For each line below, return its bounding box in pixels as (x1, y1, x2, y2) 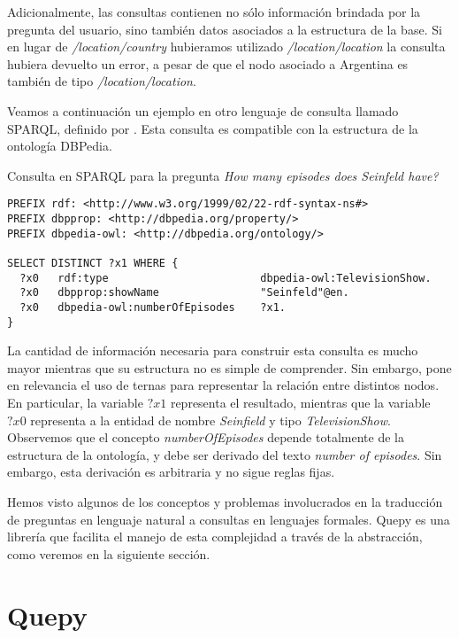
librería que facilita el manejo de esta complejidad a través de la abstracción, (7, 527, 423, 546)
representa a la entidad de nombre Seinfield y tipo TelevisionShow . (30, 410, 391, 429)
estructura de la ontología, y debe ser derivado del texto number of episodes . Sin (7, 445, 442, 463)
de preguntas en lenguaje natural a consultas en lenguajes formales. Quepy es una (7, 510, 450, 528)
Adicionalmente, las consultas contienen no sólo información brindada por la (7, 3, 421, 20)
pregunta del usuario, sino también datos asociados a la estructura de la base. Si (7, 19, 442, 38)
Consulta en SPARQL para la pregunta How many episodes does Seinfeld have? (7, 166, 439, 184)
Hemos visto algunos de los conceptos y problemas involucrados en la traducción (7, 493, 443, 510)
